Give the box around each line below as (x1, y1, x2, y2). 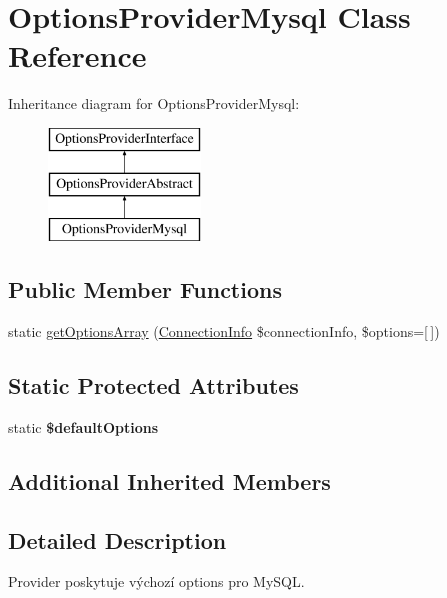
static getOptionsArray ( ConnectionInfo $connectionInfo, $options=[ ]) (8, 321, 440, 342)
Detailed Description (8, 524, 227, 555)
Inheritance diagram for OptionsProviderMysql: (8, 93, 300, 114)
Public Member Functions (8, 274, 282, 305)
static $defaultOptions (8, 416, 159, 437)
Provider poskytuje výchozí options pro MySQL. (8, 571, 305, 592)
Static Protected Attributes (8, 370, 299, 401)
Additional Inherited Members (8, 465, 331, 496)
